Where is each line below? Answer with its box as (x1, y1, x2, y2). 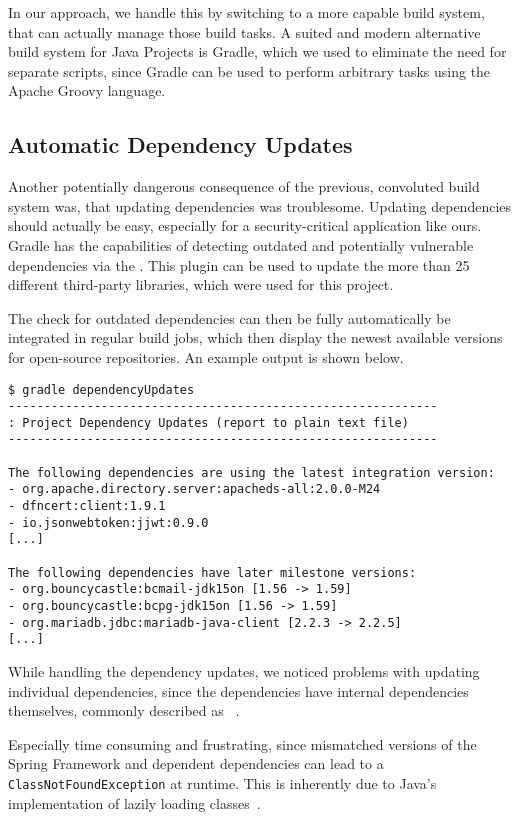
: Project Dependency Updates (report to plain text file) (8, 415, 409, 430)
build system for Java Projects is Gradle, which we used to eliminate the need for (8, 41, 507, 62)
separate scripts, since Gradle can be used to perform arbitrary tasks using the (8, 60, 491, 81)
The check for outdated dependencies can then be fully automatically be (8, 307, 451, 328)
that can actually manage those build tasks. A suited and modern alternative (8, 21, 481, 42)
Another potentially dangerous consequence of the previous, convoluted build (8, 176, 480, 197)
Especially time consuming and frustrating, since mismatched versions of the (8, 733, 477, 754)
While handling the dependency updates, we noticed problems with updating (8, 661, 480, 682)
